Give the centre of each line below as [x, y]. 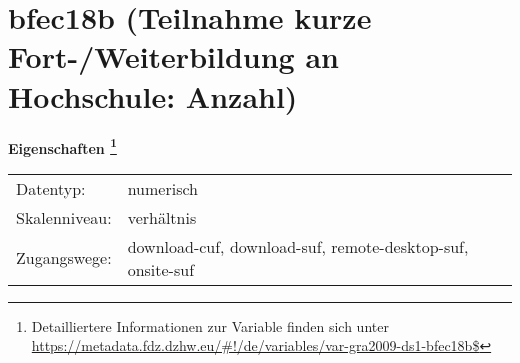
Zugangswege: [64, 258]
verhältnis [162, 217]
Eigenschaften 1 [62, 146]
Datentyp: [51, 188]
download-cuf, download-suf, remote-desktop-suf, [298, 246]
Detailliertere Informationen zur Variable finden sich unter [210, 325]
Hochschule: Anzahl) [153, 95]
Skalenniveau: [64, 217]
